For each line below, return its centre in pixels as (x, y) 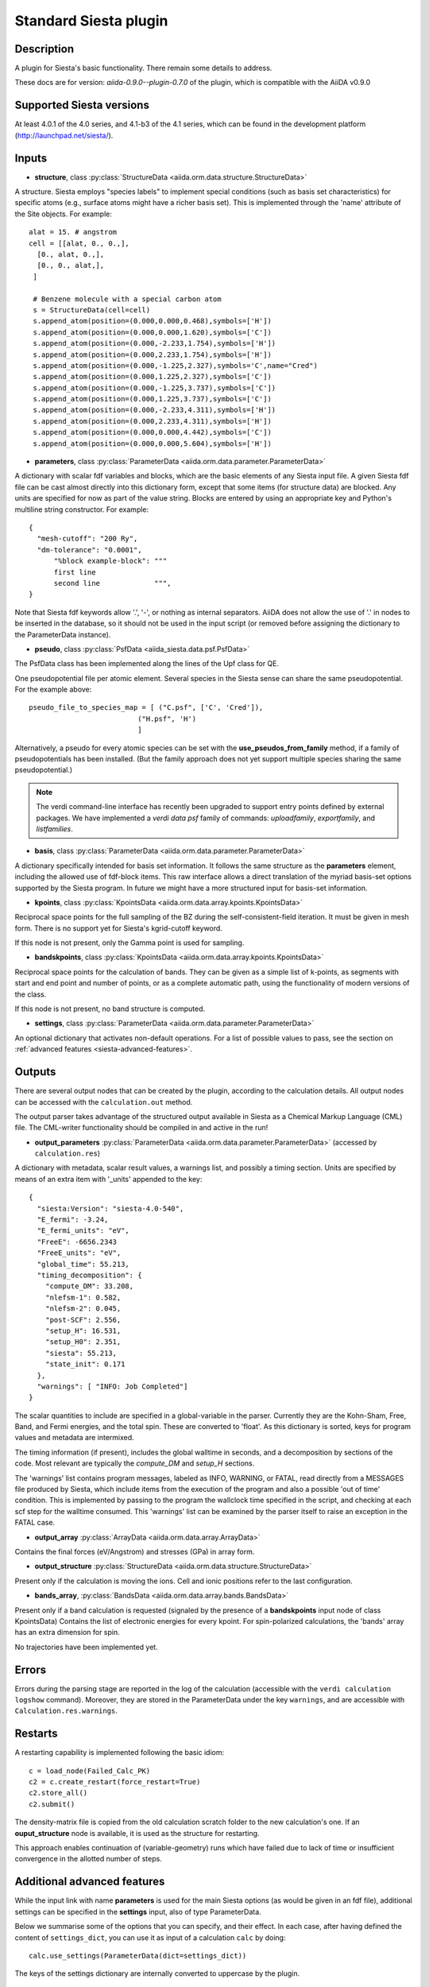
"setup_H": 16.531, (83, 1330)
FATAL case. (35, 1523)
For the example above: (53, 689)
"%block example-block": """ (110, 561)
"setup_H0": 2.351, (83, 1342)
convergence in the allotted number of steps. (88, 1859)
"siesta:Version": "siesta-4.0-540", (110, 1208)
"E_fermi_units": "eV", (83, 1231)
